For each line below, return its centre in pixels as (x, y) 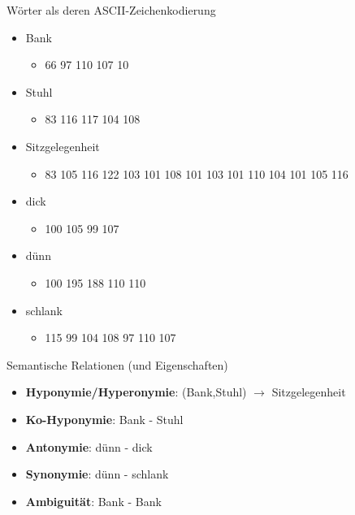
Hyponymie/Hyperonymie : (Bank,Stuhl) (136, 392)
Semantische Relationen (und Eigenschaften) (117, 364)
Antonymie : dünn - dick (89, 446)
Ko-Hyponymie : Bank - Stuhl (104, 419)
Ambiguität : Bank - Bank (93, 501)
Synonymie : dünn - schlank (97, 474)
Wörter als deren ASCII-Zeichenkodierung (111, 10)
